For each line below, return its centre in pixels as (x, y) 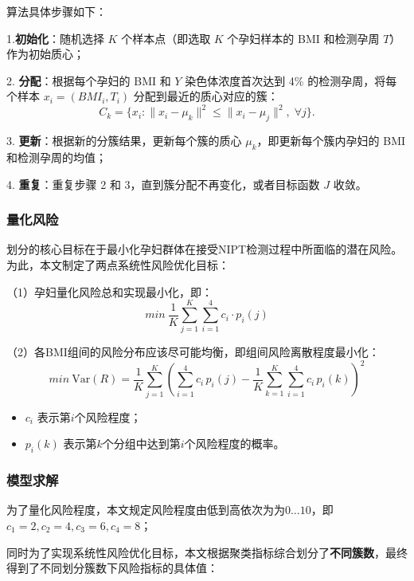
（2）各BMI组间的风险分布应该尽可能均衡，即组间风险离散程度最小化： (193, 352)
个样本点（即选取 (166, 38)
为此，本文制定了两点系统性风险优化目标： (118, 265)
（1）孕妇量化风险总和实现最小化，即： (109, 291)
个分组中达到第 (141, 444)
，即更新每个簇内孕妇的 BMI (331, 141)
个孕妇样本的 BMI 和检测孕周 (303, 38)
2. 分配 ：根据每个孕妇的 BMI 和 (89, 80)
